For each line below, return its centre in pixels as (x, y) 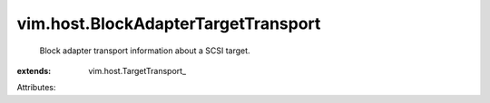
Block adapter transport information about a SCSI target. (145, 51)
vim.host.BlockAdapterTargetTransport (169, 23)
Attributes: (36, 88)
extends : (34, 70)
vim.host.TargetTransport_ (137, 70)
